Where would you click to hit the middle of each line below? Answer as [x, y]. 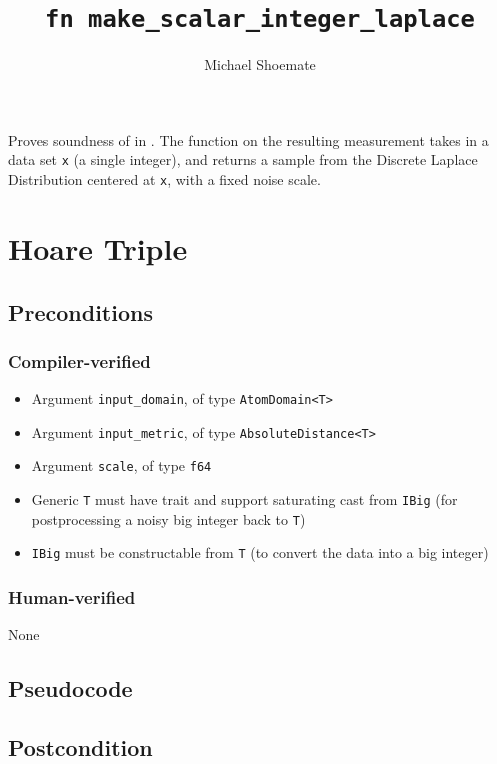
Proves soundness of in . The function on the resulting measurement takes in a [248, 139]
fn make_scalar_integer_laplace [260, 19]
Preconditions [80, 311]
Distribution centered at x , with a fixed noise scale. [164, 179]
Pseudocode [70, 688]
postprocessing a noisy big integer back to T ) [168, 518]
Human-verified [72, 596]
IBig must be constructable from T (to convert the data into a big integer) [260, 552]
